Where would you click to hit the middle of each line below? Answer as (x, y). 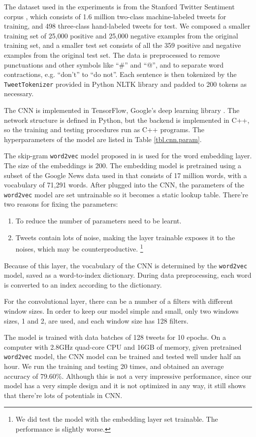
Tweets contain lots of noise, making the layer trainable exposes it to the (125, 237)
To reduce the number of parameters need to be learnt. (98, 221)
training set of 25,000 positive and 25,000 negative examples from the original (121, 35)
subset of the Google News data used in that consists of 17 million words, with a (126, 175)
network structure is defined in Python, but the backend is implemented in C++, (127, 120)
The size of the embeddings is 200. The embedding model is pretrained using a (123, 165)
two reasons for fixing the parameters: (61, 204)
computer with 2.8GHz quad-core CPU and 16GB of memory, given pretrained (123, 346)
